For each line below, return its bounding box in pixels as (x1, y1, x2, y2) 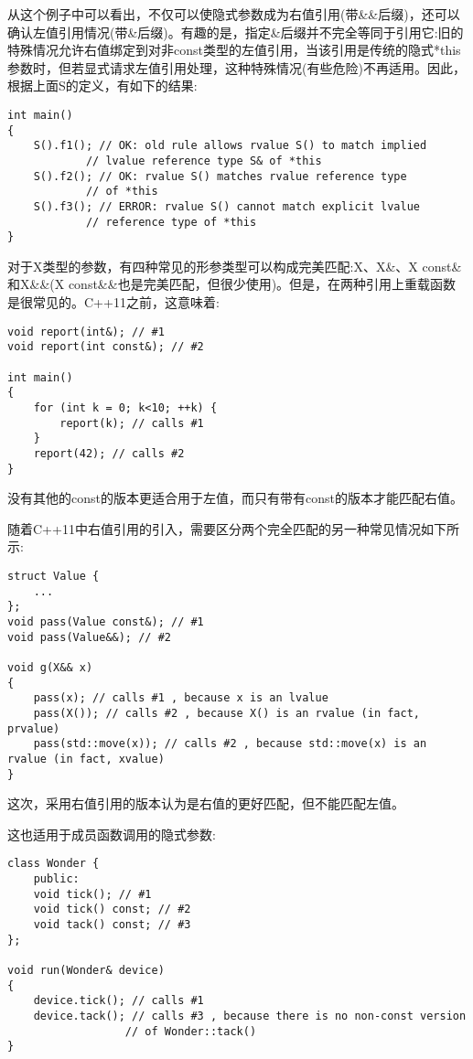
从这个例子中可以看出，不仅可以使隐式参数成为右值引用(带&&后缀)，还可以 (7, 5, 460, 23)
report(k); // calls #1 (59, 416, 204, 430)
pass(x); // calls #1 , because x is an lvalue (33, 691, 328, 705)
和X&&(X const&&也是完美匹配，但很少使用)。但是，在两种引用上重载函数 (7, 274, 457, 294)
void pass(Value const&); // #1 (7, 615, 204, 628)
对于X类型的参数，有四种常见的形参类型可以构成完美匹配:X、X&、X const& (7, 256, 462, 275)
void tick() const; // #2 (33, 903, 191, 916)
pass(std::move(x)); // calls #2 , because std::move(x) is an (33, 737, 427, 751)
